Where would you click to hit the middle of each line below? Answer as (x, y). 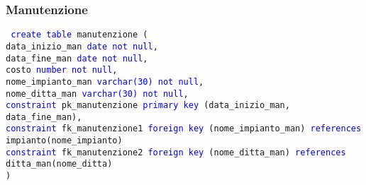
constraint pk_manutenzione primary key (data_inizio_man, (148, 106)
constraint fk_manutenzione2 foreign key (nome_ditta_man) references (176, 152)
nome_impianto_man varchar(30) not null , (105, 82)
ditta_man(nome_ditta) (59, 164)
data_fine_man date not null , (77, 58)
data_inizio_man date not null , (82, 46)
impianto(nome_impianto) (64, 141)
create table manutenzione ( (79, 35)
